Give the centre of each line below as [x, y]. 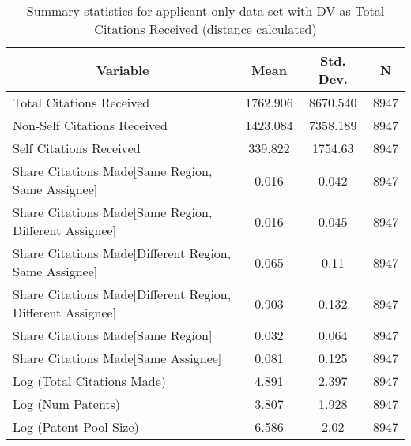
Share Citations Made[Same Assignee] [117, 358]
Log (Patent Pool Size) [76, 427]
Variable [123, 69]
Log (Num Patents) [67, 404]
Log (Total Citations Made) [90, 381]
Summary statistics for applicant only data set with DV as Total [205, 11]
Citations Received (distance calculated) [205, 29]
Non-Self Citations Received [90, 125]
